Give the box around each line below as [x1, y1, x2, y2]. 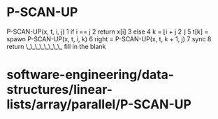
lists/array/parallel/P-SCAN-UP [6, 97, 191, 113]
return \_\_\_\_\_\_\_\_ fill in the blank [6, 42, 106, 50]
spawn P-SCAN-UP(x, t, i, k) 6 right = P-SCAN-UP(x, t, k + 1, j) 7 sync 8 [6, 34, 212, 43]
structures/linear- [6, 82, 113, 98]
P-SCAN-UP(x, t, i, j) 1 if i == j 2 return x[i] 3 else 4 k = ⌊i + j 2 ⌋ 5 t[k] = [6, 27, 209, 36]
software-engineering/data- [6, 67, 175, 83]
